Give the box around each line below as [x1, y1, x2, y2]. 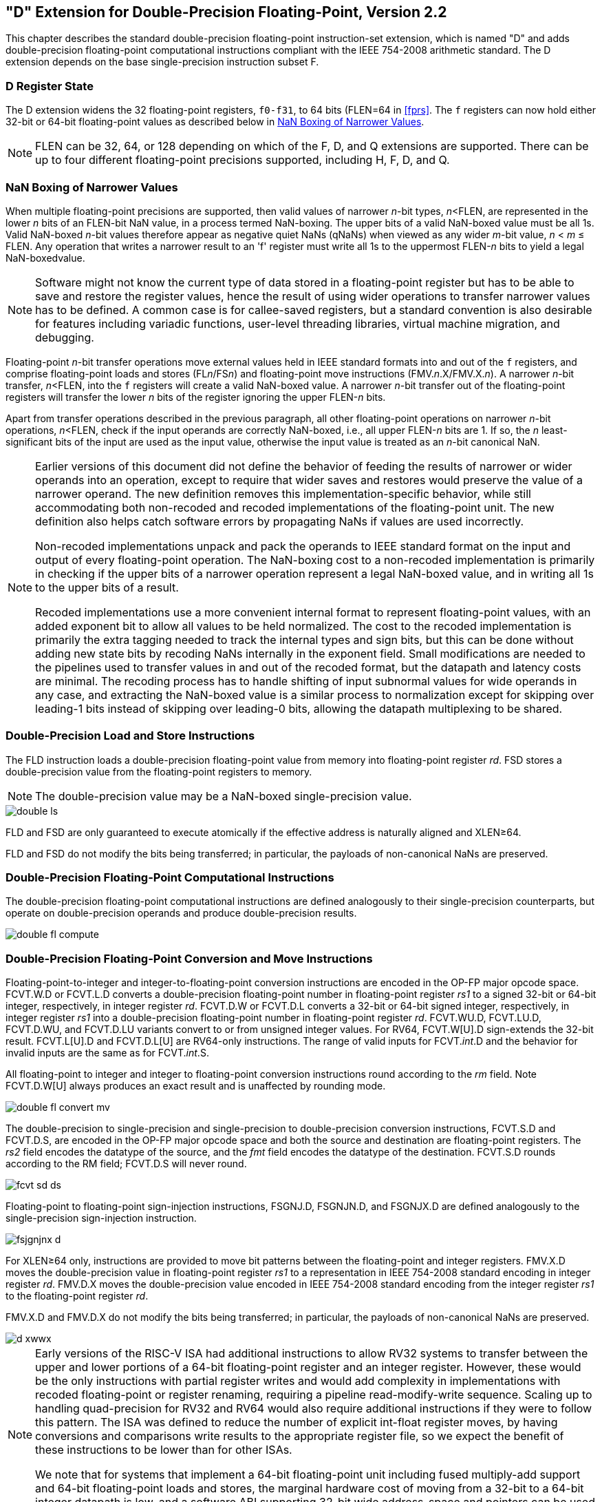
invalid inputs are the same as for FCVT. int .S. [6, 1047, 209, 1059]
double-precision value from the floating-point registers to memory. [6, 765, 312, 778]
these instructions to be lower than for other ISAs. [35, 1443, 292, 1457]
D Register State [6, 79, 94, 93]
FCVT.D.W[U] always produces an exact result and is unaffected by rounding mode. [6, 1080, 386, 1092]
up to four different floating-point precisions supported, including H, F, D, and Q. [35, 153, 450, 167]
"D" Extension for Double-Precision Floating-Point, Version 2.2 [6, 3, 447, 21]
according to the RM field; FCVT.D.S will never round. [6, 1158, 247, 1170]
